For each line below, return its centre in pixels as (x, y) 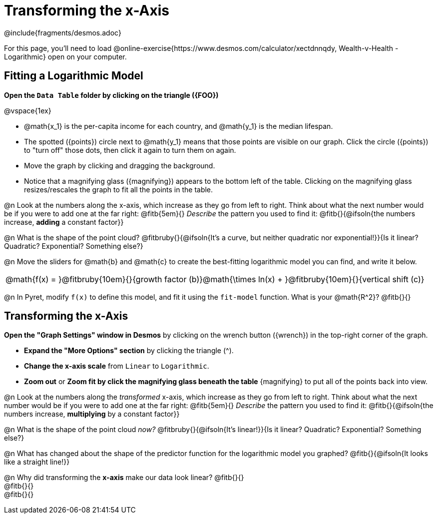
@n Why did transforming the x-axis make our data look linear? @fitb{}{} (124, 478)
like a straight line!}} (37, 462)
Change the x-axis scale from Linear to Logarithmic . (117, 366)
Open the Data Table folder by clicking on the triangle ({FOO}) (111, 95)
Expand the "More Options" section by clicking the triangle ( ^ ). (129, 351)
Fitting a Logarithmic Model (74, 76)
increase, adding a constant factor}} (64, 222)
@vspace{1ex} (28, 110)
